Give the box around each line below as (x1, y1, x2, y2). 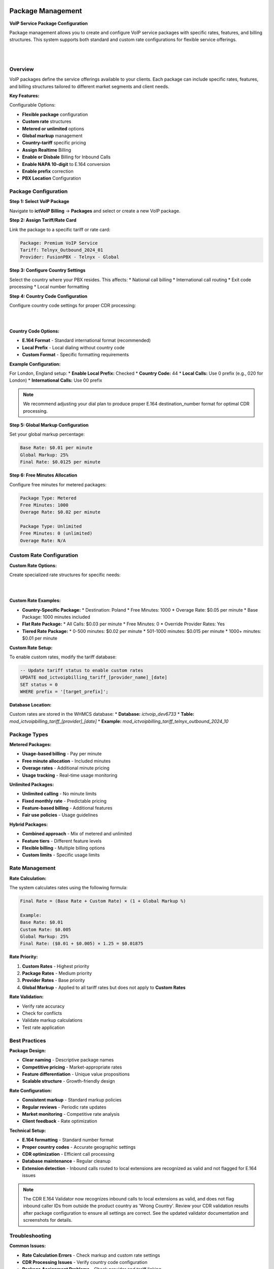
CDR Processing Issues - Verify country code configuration (22, 1259, 148, 1265)
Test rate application (22, 1024, 65, 1030)
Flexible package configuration (22, 111, 88, 117)
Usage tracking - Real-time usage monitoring (22, 772, 118, 778)
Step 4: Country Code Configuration (9, 293, 88, 299)
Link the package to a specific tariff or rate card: (9, 226, 111, 232)
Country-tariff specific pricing (22, 140, 86, 146)
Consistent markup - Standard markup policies (22, 1097, 122, 1103)
